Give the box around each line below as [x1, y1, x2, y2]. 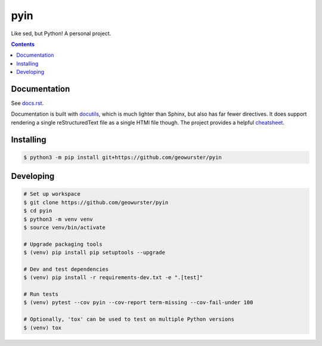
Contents [11, 41, 35, 48]
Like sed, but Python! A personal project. [11, 30, 112, 37]
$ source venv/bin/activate [23, 224, 106, 231]
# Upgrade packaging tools [23, 240, 103, 248]
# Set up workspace [23, 191, 80, 197]
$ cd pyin [23, 208, 52, 214]
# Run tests [23, 291, 59, 298]
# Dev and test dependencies [23, 265, 109, 273]
